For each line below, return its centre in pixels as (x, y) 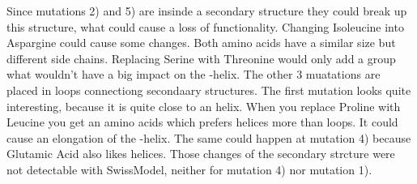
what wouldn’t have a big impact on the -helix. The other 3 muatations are (194, 74)
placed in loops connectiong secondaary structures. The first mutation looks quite (209, 90)
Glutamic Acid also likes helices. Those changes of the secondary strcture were (201, 154)
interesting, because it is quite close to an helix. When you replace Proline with (204, 106)
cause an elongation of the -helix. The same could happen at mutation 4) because (209, 137)
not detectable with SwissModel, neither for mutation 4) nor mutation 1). (189, 169)
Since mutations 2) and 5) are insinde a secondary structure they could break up (207, 11)
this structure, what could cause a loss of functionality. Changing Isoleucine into (205, 26)
